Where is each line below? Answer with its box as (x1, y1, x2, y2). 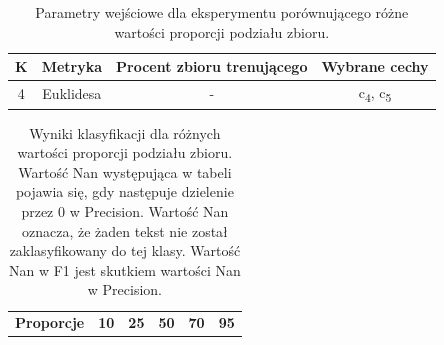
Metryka (41, 56, 103, 77)
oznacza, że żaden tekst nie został (21, 220, 228, 241)
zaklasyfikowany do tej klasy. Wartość (9, 240, 241, 261)
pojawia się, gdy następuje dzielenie (15, 181, 234, 202)
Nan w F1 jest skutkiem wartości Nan (8, 259, 241, 280)
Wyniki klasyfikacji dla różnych (29, 122, 221, 143)
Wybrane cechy (321, 56, 429, 77)
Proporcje (15, 312, 85, 333)
